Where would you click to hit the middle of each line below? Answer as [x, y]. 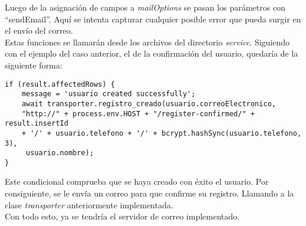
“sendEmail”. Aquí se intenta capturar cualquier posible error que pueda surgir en [153, 19]
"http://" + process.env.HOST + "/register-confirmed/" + [138, 114]
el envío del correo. [39, 30]
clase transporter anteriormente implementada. [89, 204]
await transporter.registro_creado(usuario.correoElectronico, [149, 104]
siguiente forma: [34, 65]
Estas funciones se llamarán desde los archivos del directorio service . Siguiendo [147, 42]
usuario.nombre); [60, 153]
